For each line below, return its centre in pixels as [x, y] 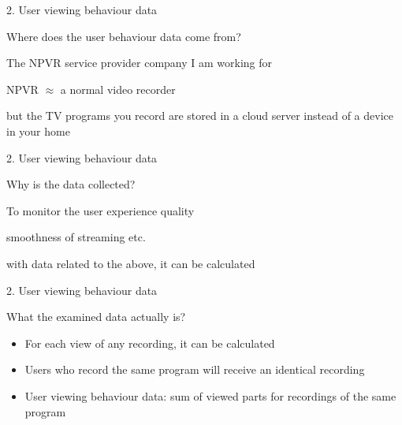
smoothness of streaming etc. [76, 237]
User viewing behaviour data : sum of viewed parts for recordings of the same [210, 395]
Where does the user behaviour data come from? [124, 36]
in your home [38, 130]
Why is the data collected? [71, 184]
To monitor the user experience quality [100, 210]
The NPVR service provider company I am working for [140, 63]
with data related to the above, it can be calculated [131, 263]
